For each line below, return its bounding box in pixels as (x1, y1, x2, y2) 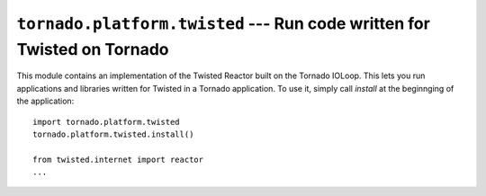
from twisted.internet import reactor (32, 154, 204, 165)
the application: (16, 95, 75, 107)
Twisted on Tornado (16, 39, 169, 59)
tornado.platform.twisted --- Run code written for (16, 13, 431, 33)
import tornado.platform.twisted (32, 117, 180, 127)
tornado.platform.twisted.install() (32, 129, 194, 139)
